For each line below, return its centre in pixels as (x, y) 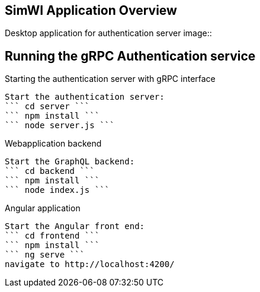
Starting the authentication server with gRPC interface (110, 79)
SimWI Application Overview (91, 10)
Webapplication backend (53, 144)
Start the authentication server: (85, 97)
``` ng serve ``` (45, 255)
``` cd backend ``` (50, 171)
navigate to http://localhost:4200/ (90, 264)
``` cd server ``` (47, 107)
